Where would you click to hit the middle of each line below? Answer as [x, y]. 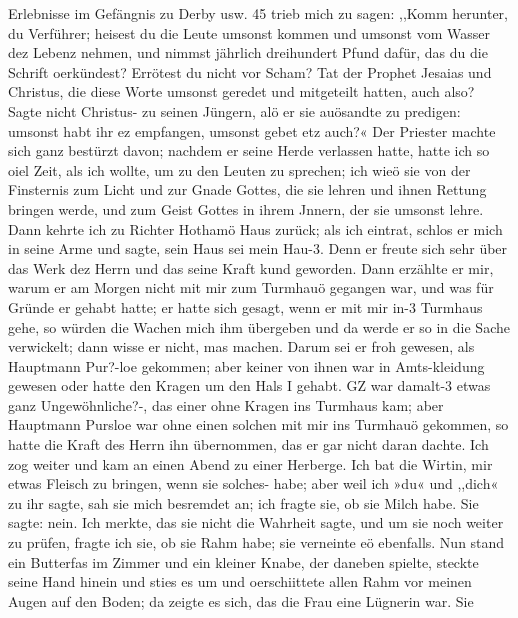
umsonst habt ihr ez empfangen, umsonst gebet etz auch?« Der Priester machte [252, 130]
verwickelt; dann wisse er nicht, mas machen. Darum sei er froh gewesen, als [241, 346]
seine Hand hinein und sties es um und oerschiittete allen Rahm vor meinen [240, 581]
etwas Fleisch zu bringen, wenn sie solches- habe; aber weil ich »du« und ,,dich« [253, 483]
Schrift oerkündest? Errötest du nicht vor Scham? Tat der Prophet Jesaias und [250, 71]
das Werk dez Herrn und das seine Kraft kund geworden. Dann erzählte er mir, [251, 267]
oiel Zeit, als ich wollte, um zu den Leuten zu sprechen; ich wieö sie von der [239, 169]
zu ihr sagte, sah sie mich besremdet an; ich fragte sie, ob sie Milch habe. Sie [243, 502]
